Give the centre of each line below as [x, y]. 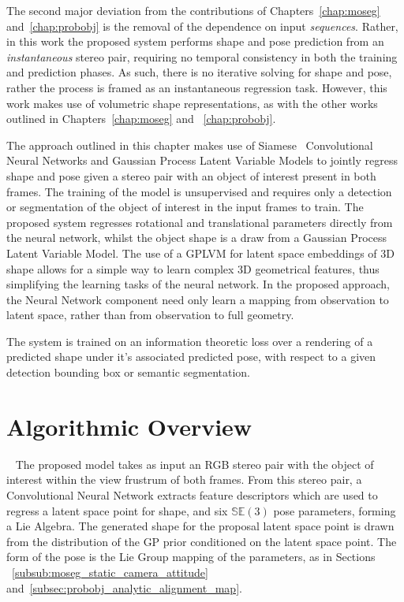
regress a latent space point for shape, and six [117, 510]
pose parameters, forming [335, 510]
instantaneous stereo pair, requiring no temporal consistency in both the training [202, 56]
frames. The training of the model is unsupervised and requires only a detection [199, 191]
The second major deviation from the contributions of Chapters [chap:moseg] [193, 10]
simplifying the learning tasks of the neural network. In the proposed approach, [198, 284]
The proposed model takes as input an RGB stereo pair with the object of [195, 464]
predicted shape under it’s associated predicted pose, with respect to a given [191, 357]
